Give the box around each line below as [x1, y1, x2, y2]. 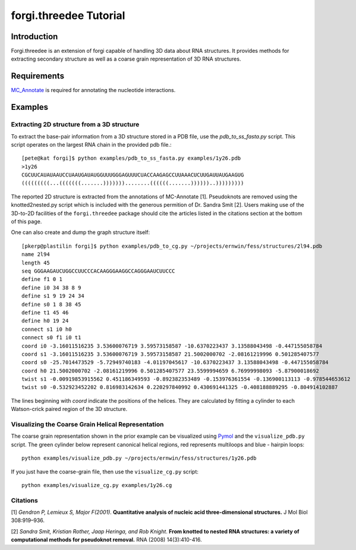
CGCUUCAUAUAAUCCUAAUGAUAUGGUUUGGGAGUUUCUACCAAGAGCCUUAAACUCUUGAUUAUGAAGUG [21, 172, 244, 178]
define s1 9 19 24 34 [21, 293, 84, 299]
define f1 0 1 [21, 276, 62, 283]
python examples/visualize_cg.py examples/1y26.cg [21, 482, 172, 488]
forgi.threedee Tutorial [11, 9, 125, 22]
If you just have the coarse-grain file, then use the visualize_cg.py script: [11, 468, 199, 475]
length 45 [21, 259, 50, 266]
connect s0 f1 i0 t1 [21, 334, 81, 341]
